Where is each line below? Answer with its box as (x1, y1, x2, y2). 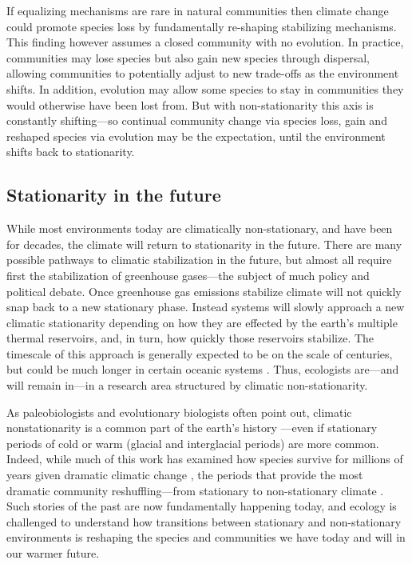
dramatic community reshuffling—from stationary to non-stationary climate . (6, 482, 384, 498)
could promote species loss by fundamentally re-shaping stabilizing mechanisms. (6, 18, 397, 34)
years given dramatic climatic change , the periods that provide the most (6, 466, 363, 483)
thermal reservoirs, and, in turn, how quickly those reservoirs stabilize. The (6, 330, 374, 346)
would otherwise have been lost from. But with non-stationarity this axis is (6, 96, 374, 113)
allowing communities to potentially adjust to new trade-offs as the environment (6, 65, 399, 82)
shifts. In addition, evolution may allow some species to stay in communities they (6, 80, 404, 97)
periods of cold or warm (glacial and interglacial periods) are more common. (6, 434, 379, 451)
